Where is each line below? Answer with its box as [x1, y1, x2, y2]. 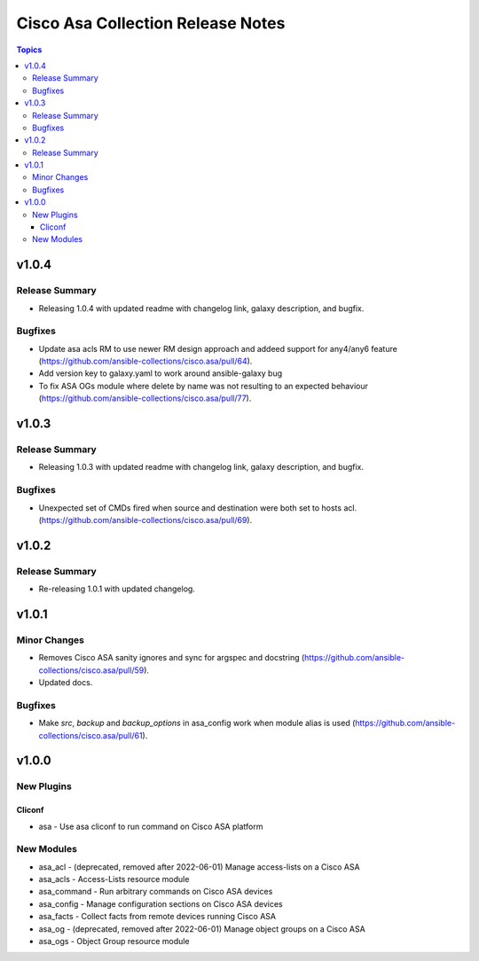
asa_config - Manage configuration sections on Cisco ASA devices [38, 898, 283, 909]
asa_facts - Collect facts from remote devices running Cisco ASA [38, 911, 277, 922]
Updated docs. [38, 677, 93, 688]
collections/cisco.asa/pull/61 [38, 730, 143, 740]
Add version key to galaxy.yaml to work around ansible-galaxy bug [38, 368, 283, 379]
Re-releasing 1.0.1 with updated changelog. [38, 583, 195, 594]
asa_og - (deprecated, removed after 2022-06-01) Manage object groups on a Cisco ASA [38, 923, 365, 934]
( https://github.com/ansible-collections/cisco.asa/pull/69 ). [38, 514, 253, 525]
